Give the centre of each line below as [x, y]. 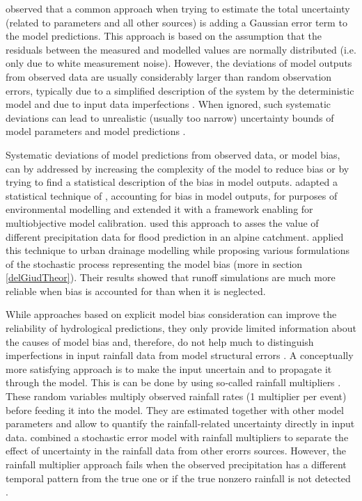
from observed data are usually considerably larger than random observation [169, 76]
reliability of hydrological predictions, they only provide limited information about [181, 328]
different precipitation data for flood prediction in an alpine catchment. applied [175, 236]
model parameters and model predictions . [96, 131]
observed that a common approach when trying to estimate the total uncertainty [178, 8]
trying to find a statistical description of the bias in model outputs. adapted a [172, 182]
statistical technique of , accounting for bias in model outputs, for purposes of [172, 195]
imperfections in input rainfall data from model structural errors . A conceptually [180, 355]
